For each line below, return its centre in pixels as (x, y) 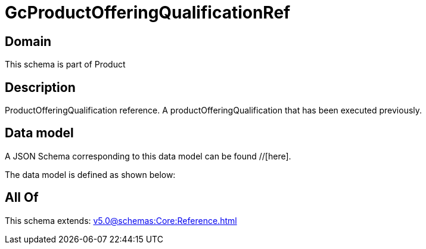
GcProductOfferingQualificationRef (148, 13)
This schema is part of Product (65, 64)
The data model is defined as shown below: (90, 174)
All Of (22, 198)
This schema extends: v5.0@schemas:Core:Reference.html (121, 220)
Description (40, 87)
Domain (28, 41)
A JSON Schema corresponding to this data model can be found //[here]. (148, 156)
